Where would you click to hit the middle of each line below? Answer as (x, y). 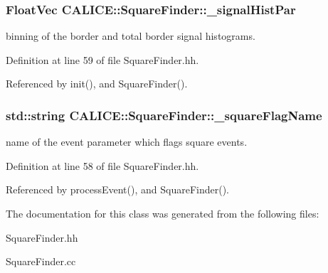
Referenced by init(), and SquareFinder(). (97, 84)
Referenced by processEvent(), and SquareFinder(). (117, 189)
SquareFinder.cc (41, 261)
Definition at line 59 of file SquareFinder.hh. (102, 59)
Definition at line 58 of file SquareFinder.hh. (102, 165)
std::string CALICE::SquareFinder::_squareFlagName (164, 115)
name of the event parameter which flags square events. (127, 142)
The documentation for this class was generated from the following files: (163, 213)
